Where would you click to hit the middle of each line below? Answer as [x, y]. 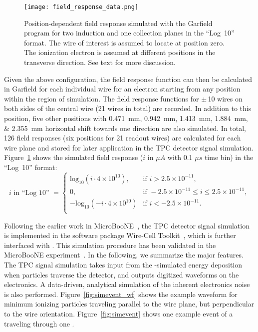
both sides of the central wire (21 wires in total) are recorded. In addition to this [128, 108]
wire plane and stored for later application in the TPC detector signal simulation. [129, 147]
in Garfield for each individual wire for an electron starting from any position [122, 89]
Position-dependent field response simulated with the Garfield [118, 23]
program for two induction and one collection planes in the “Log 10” [129, 33]
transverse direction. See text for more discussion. [100, 62]
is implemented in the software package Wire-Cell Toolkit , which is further [120, 235]
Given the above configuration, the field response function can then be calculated [128, 79]
